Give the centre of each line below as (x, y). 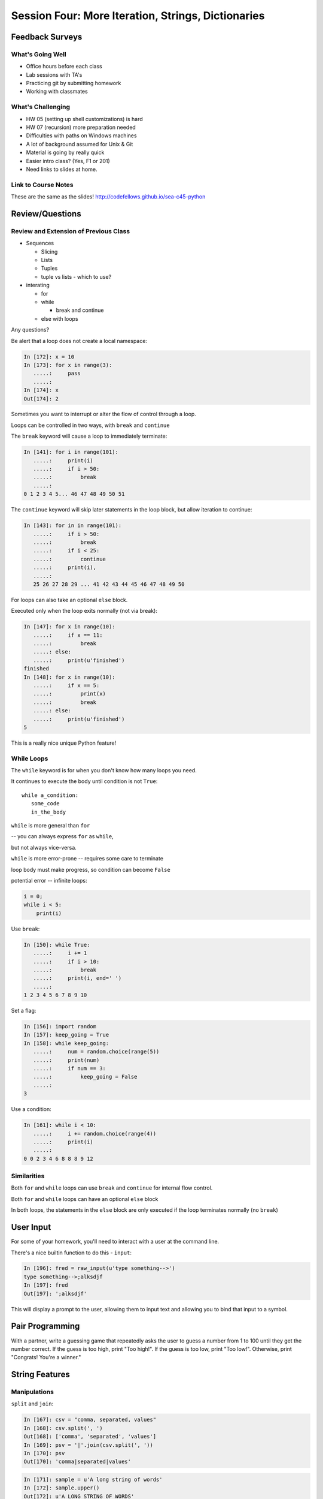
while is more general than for (51, 826)
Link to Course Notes (42, 185)
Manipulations (32, 1392)
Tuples (49, 268)
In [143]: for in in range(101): (73, 526)
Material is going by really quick (65, 152)
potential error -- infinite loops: (49, 880)
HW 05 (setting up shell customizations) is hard (84, 119)
